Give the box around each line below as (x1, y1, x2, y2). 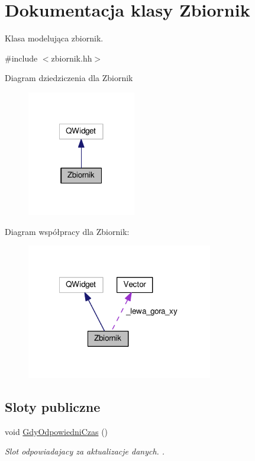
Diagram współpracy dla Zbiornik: (5, 225, 130, 237)
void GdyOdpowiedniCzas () (5, 425, 108, 437)
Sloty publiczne (5, 398, 101, 416)
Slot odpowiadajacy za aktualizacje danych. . (5, 445, 165, 457)
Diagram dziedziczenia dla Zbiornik (5, 72, 133, 84)
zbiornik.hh (51, 51, 92, 64)
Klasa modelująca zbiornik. (5, 32, 104, 44)
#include (5, 51, 38, 64)
